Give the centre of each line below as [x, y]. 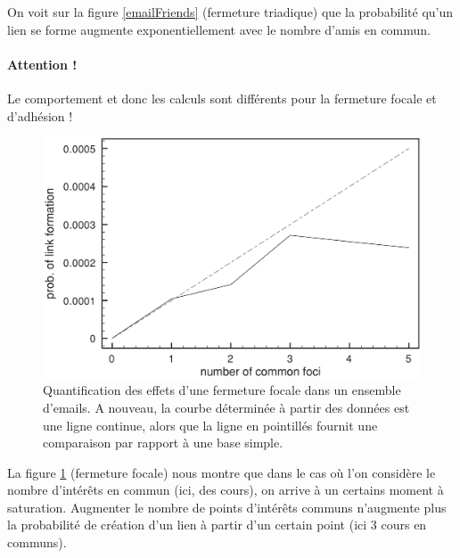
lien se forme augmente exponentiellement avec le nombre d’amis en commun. [219, 29]
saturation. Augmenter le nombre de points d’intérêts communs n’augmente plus [227, 507]
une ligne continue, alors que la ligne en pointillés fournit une [210, 425]
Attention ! [42, 64]
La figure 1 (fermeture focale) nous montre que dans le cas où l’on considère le [222, 472]
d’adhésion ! [40, 115]
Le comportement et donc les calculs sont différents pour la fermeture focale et [222, 98]
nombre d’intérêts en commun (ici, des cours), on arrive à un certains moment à [226, 490]
